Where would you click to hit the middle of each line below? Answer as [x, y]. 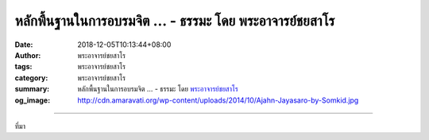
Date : [24, 45]
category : [31, 78]
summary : [32, 89]
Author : [28, 55]
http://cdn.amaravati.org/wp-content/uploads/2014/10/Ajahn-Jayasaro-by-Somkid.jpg [218, 100]
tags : [23, 67]
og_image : [33, 100]
